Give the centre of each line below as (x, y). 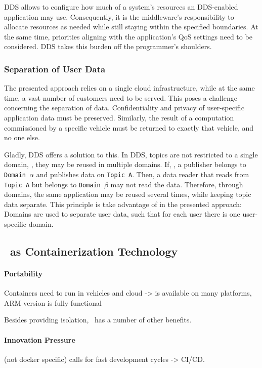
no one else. (22, 137)
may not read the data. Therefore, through (177, 184)
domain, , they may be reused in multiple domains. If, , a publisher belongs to (125, 164)
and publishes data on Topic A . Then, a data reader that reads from (143, 174)
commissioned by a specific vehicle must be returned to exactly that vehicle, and (129, 127)
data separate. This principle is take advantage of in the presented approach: (123, 204)
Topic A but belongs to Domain (52, 184)
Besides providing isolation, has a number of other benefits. (98, 320)
